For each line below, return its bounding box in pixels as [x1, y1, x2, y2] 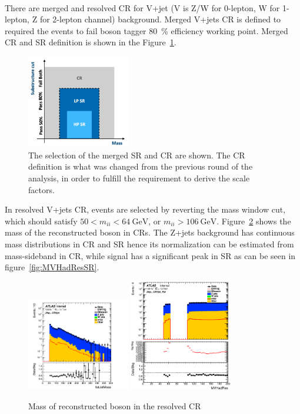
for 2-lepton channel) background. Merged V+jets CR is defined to [39, 13, 281, 25]
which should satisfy [5, 214, 78, 227]
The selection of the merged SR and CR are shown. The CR [28, 148, 245, 161]
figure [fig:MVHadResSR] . [5, 261, 99, 273]
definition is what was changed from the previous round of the [28, 160, 253, 173]
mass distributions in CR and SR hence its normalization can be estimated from [5, 237, 294, 250]
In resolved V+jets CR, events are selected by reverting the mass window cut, [5, 203, 286, 216]
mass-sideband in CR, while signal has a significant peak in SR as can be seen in [5, 249, 296, 261]
